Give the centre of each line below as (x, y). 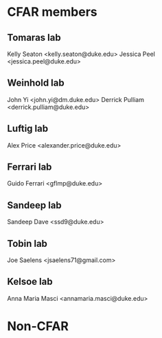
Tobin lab (27, 243)
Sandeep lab (34, 205)
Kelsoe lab (30, 282)
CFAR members (52, 12)
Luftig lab (28, 129)
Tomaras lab (34, 38)
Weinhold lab (36, 83)
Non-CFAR (38, 327)
